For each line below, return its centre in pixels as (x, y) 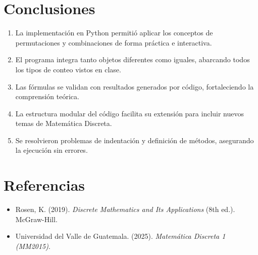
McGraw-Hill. (36, 219)
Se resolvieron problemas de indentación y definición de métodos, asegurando (135, 140)
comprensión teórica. (47, 96)
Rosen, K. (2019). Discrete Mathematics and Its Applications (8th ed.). (125, 209)
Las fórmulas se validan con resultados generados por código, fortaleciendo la (135, 86)
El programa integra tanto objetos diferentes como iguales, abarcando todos (133, 59)
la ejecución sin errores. (51, 150)
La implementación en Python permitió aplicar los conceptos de (114, 33)
